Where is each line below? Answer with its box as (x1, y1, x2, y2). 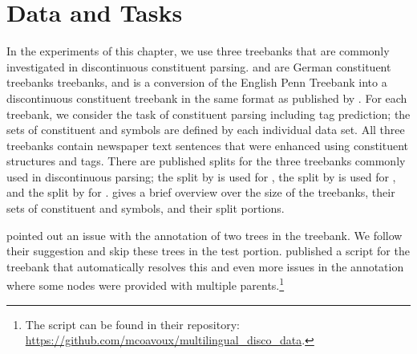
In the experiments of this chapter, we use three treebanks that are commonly (6, 43, 390, 59)
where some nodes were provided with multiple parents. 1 (6, 275, 285, 294)
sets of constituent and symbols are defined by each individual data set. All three (6, 121, 405, 138)
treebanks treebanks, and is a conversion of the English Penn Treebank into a (6, 74, 387, 91)
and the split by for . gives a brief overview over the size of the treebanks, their (6, 184, 395, 201)
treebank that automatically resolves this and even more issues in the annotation (6, 258, 404, 275)
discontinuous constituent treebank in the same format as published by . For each (6, 89, 407, 106)
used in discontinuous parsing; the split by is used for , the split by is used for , (6, 168, 396, 185)
